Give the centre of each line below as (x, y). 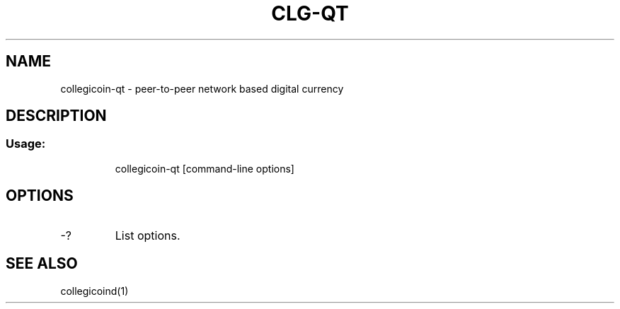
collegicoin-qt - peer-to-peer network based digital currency (202, 88)
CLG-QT (310, 13)
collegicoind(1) (94, 291)
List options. (148, 235)
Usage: (26, 144)
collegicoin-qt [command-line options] (205, 168)
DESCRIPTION (56, 116)
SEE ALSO (42, 264)
